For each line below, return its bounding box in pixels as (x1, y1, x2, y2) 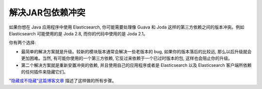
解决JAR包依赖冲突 (9, 7, 86, 18)
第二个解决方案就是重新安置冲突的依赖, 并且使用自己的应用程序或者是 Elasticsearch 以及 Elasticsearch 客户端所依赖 (21, 62, 252, 68)
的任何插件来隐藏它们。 (21, 69, 68, 74)
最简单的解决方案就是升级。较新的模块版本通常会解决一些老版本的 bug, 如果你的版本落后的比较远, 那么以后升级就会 (21, 48, 252, 54)
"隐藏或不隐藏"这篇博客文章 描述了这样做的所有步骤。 (9, 78, 116, 84)
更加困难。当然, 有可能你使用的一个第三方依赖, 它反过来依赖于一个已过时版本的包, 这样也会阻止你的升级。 (21, 56, 232, 61)
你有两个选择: (9, 40, 36, 45)
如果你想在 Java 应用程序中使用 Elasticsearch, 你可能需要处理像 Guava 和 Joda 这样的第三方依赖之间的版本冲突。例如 (9, 24, 245, 30)
